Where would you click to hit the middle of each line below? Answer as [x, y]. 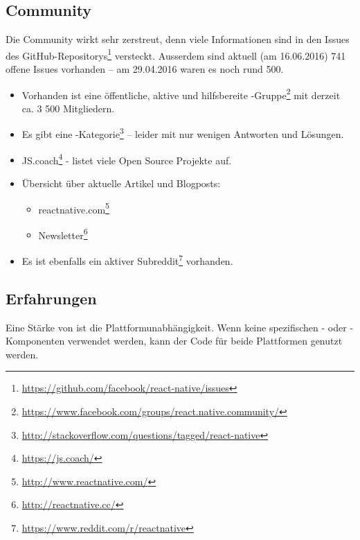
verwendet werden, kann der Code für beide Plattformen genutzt [205, 341]
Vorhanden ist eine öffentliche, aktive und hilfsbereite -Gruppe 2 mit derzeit [181, 94]
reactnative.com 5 [74, 208]
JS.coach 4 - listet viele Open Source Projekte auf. [127, 159]
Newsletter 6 [63, 234]
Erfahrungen [51, 298]
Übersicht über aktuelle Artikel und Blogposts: [121, 183]
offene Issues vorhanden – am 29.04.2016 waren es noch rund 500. [145, 69]
